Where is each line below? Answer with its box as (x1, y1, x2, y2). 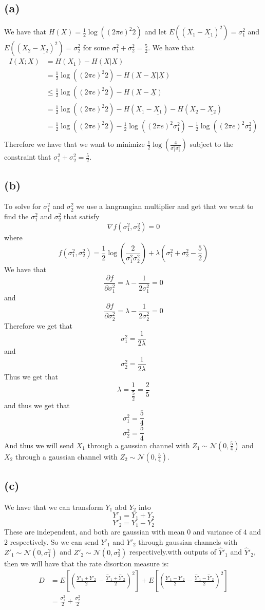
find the (4, 211, 29, 222)
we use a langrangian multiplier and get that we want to (76, 201, 254, 212)
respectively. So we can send (10, 536, 99, 547)
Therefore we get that (4, 320, 73, 331)
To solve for (4, 201, 41, 212)
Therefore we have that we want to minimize (4, 139, 145, 149)
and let (144, 26, 167, 37)
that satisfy (64, 211, 100, 222)
